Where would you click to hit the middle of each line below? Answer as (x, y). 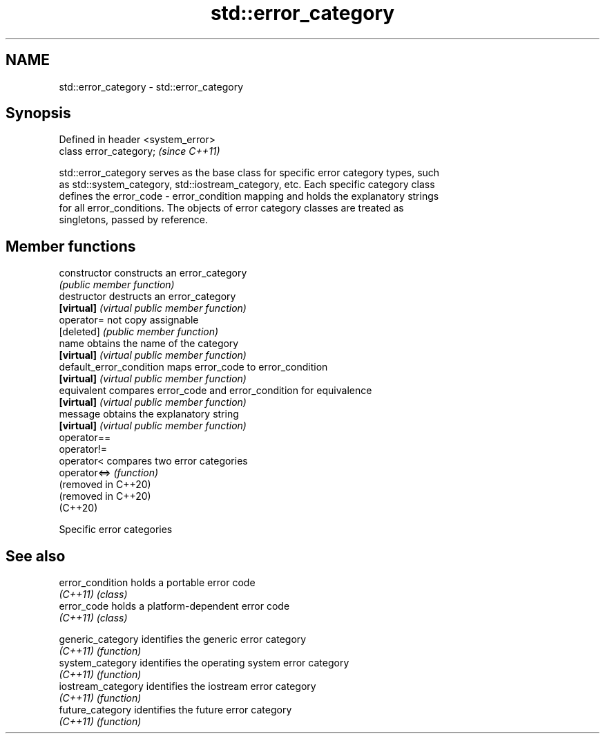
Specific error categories (116, 530)
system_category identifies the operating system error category (204, 663)
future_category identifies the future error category (175, 710)
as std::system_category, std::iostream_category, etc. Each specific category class (247, 185)
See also (36, 556)
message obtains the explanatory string (149, 414)
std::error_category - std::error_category (151, 86)
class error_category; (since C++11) (140, 151)
